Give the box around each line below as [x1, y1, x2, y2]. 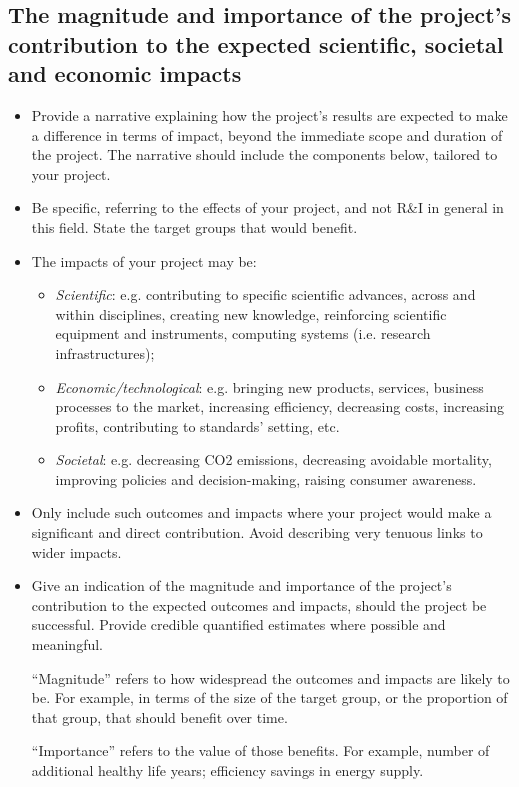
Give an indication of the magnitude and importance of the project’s [31, 575, 452, 596]
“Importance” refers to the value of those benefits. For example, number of [31, 740, 490, 761]
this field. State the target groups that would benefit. [31, 216, 358, 237]
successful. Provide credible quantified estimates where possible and [31, 614, 446, 635]
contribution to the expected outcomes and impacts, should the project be [31, 594, 487, 615]
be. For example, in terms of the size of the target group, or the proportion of [31, 687, 508, 708]
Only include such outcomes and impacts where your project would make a [31, 502, 492, 523]
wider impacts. [31, 541, 122, 562]
